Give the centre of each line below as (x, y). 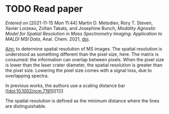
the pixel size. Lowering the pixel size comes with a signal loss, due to (79, 70)
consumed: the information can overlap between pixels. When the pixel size (85, 59)
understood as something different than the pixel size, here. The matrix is (82, 54)
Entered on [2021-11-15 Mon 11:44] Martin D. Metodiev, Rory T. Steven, (79, 23)
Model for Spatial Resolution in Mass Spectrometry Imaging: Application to (84, 33)
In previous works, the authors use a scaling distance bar (65, 85)
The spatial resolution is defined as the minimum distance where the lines (82, 101)
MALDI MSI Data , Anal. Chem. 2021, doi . (48, 39)
